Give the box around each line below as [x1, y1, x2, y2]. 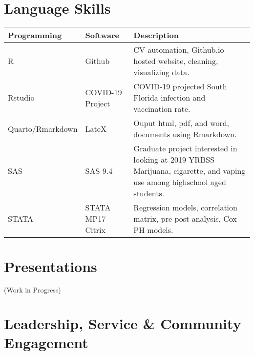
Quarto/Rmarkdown [8, 123, 78, 134]
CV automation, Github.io [133, 44, 224, 56]
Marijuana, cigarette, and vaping [133, 165, 246, 177]
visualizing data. [133, 66, 190, 78]
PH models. [133, 224, 173, 236]
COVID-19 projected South [133, 81, 227, 92]
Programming [8, 29, 62, 41]
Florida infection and [133, 92, 206, 104]
